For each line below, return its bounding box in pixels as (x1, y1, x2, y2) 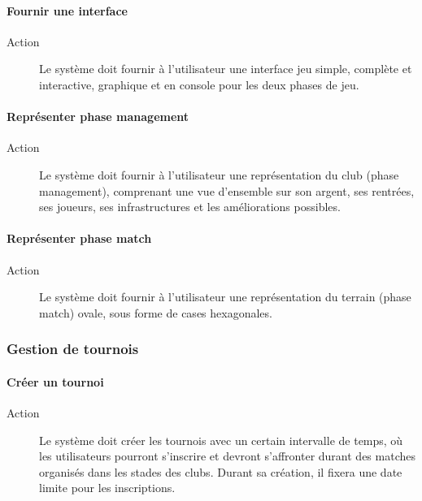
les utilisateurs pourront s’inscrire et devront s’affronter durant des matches (39, 447, 415, 464)
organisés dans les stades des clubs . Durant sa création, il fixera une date (39, 463, 402, 480)
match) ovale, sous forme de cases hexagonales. (39, 304, 272, 321)
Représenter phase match (7, 230, 152, 247)
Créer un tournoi (7, 373, 104, 390)
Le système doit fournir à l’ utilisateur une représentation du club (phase (39, 166, 399, 183)
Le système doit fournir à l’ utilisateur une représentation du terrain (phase (39, 288, 411, 305)
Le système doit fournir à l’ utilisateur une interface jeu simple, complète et (39, 60, 412, 77)
